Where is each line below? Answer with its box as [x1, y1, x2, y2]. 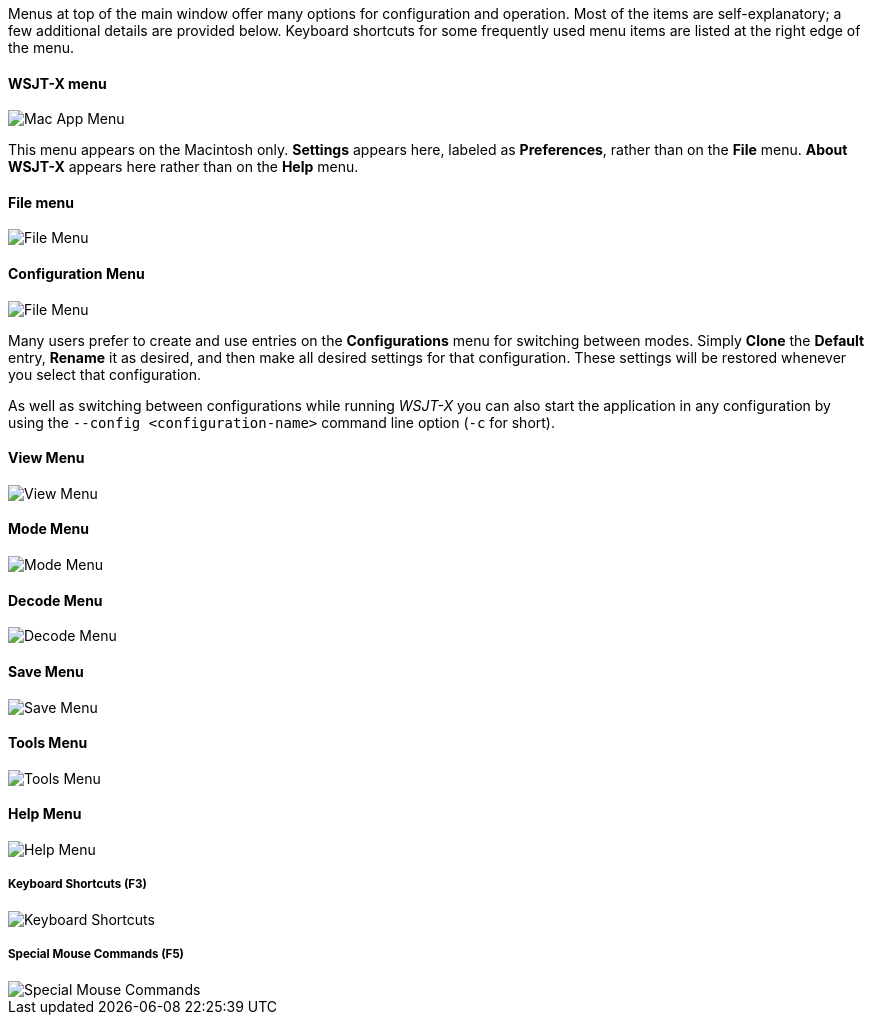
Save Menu [8, 662, 84, 680]
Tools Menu [8, 734, 88, 752]
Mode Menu [8, 520, 89, 538]
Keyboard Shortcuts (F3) [8, 877, 147, 892]
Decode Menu [8, 591, 103, 609]
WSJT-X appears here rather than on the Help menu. [8, 158, 359, 176]
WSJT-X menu [8, 74, 107, 92]
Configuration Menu [8, 265, 145, 283]
